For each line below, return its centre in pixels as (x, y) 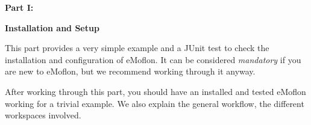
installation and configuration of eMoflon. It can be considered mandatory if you (153, 59)
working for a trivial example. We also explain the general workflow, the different (155, 103)
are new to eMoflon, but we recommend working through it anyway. (130, 71)
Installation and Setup (52, 27)
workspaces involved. (43, 115)
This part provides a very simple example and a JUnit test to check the (137, 48)
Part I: (19, 7)
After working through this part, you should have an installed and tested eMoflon (155, 91)
